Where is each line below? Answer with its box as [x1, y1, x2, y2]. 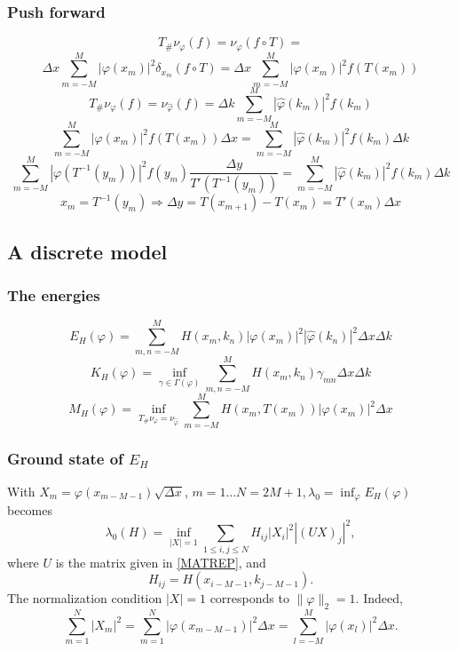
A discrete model [7, 237, 168, 265]
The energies [7, 283, 100, 306]
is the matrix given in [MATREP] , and [55, 552, 266, 571]
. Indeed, [355, 589, 403, 607]
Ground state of [7, 447, 123, 469]
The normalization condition [7, 589, 162, 607]
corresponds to [209, 589, 289, 607]
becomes [7, 501, 53, 520]
